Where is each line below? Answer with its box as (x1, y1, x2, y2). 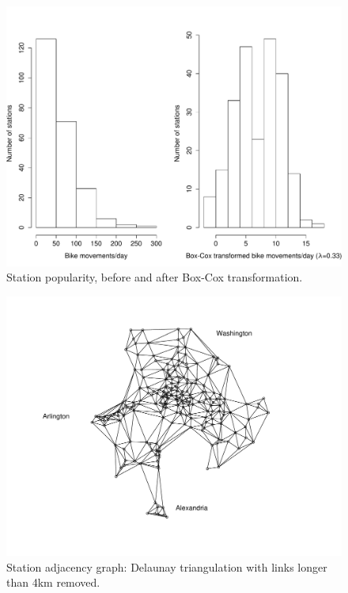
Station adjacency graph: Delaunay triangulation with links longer (6, 558, 327, 575)
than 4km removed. (6, 574, 100, 591)
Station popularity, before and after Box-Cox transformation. (6, 269, 303, 285)
